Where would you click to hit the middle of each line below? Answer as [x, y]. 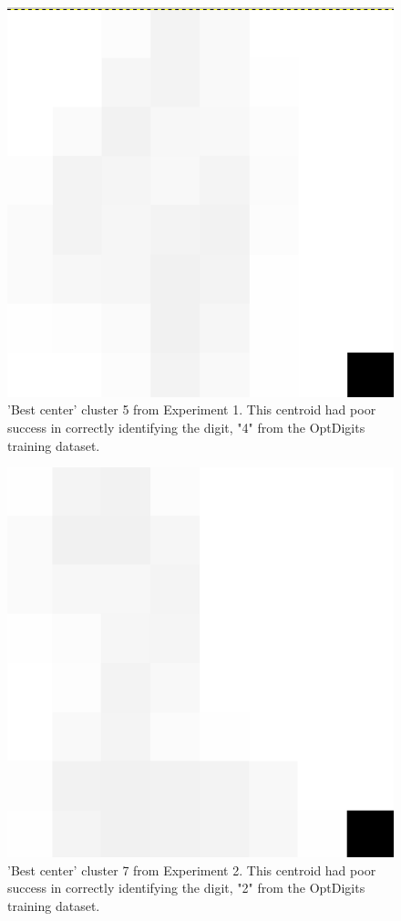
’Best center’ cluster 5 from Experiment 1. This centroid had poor [192, 409]
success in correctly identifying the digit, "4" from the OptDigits [186, 428]
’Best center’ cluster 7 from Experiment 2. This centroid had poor [192, 870]
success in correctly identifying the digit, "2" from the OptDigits [186, 888]
